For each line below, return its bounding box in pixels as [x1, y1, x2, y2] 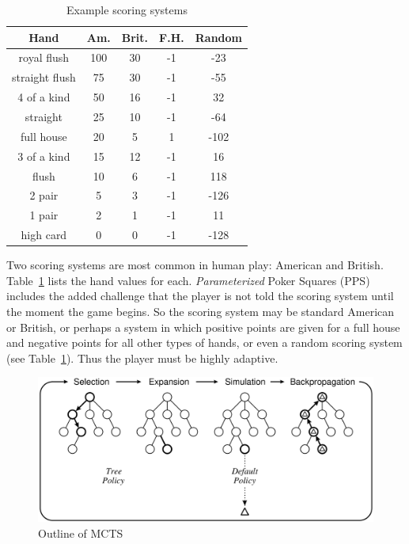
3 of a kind [17, 147, 70, 164]
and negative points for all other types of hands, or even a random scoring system [6, 334, 403, 351]
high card [21, 226, 67, 243]
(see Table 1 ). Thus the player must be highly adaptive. [6, 349, 278, 366]
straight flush [12, 69, 76, 86]
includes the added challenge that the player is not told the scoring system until [6, 287, 394, 304]
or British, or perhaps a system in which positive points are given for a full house [6, 318, 400, 335]
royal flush [18, 49, 70, 66]
